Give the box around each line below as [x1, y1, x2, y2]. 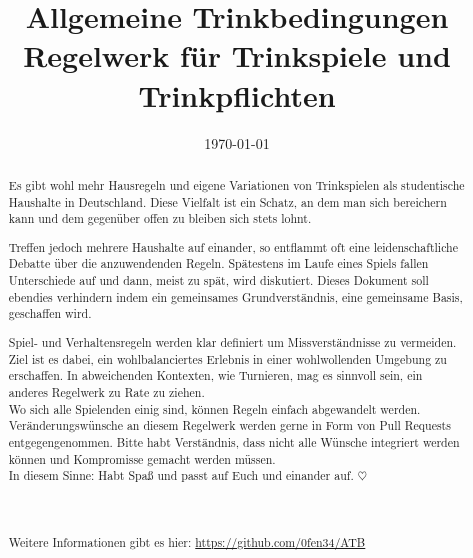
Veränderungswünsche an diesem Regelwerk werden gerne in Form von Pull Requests [8, 417, 451, 434]
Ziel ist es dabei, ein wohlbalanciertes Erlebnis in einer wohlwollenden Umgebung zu [8, 350, 447, 367]
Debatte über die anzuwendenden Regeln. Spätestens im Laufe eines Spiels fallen [8, 255, 429, 272]
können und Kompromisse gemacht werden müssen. [8, 450, 276, 467]
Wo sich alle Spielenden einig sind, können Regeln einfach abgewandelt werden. [8, 400, 421, 417]
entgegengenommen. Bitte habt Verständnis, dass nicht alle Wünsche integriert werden [8, 433, 460, 450]
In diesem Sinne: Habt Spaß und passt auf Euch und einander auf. [8, 467, 354, 484]
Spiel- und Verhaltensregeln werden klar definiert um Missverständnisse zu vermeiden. [8, 333, 457, 350]
